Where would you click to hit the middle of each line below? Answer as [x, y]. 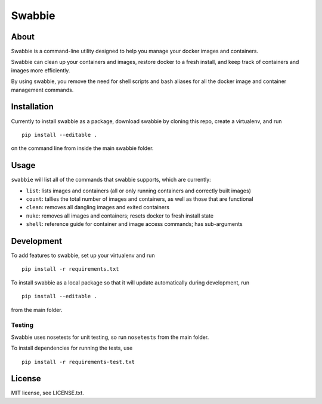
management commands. [42, 90]
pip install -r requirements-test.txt [78, 362]
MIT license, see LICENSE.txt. [48, 393]
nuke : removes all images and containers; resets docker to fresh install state [120, 216]
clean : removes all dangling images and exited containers [98, 207]
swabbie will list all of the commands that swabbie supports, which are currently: [111, 180]
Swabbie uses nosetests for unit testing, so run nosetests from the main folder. [110, 337]
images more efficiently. [41, 70]
